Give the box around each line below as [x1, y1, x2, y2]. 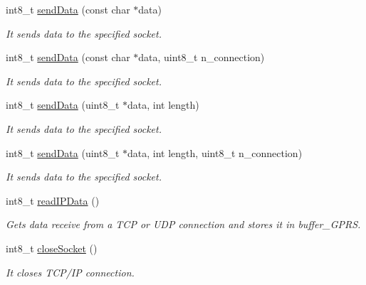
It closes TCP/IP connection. [6, 264, 135, 279]
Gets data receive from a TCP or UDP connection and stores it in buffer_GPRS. [6, 217, 361, 232]
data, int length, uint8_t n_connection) [127, 145, 303, 160]
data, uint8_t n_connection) [138, 50, 265, 65]
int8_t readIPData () [6, 193, 100, 208]
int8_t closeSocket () [6, 240, 98, 255]
